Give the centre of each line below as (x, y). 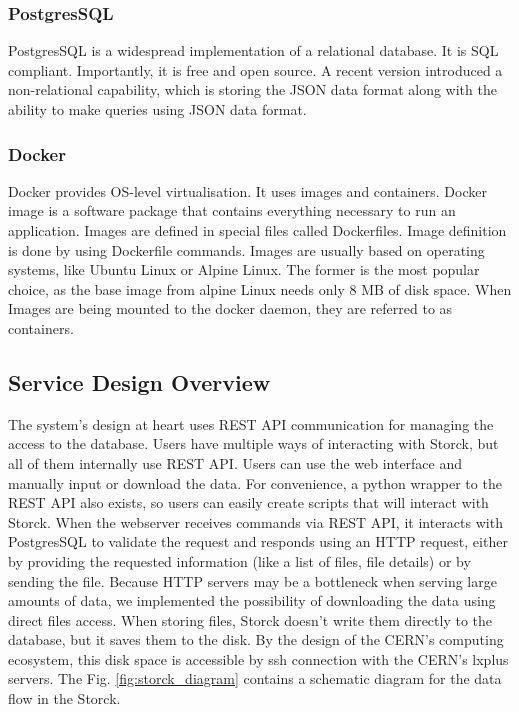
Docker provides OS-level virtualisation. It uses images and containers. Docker (247, 190)
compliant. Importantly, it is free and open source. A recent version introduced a (255, 69)
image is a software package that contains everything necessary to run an (232, 210)
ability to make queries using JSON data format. (157, 109)
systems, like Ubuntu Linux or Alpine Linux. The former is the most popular (244, 269)
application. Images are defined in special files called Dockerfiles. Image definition (257, 230)
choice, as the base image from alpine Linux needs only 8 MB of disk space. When (260, 288)
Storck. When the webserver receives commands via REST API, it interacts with (255, 521)
